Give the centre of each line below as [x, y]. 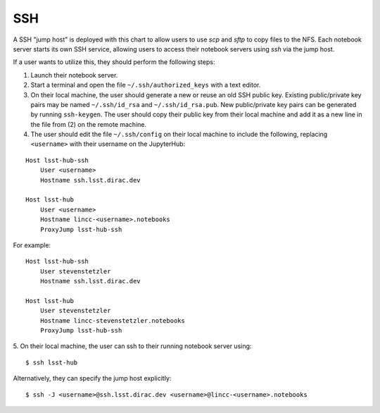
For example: [32, 245]
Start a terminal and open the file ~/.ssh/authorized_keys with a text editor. [146, 85]
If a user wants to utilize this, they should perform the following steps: [114, 62]
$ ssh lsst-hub [52, 362]
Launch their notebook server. [74, 75]
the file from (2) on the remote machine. [89, 124]
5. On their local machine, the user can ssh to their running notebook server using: [132, 346]
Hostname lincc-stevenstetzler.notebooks [113, 320]
